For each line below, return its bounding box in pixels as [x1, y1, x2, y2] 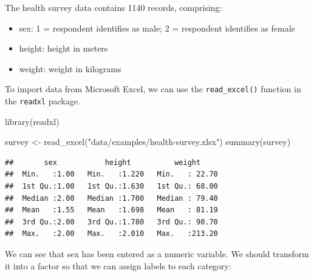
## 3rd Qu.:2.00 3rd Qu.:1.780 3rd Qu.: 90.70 [5, 217, 218, 226]
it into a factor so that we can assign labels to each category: [5, 259, 231, 272]
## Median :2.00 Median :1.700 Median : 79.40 [5, 194, 218, 203]
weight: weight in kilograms [19, 62, 121, 75]
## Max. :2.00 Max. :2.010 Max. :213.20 [5, 229, 218, 238]
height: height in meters [19, 42, 108, 55]
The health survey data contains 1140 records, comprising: [5, 1, 222, 13]
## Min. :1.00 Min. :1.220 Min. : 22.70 [5, 170, 218, 179]
